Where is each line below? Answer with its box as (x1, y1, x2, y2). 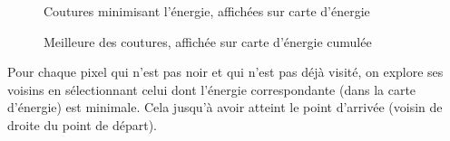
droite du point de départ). (7, 115, 158, 134)
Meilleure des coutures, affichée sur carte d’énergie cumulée (44, 32, 372, 51)
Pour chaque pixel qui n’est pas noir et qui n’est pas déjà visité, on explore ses (7, 62, 444, 81)
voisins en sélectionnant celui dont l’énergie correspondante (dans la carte (7, 80, 416, 99)
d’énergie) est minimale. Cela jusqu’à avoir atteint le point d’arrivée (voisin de (7, 98, 443, 117)
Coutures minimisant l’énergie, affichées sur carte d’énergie (44, 2, 370, 20)
